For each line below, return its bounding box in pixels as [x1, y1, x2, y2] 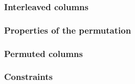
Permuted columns [4, 47, 83, 60]
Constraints [4, 70, 53, 83]
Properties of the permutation [4, 23, 131, 36]
